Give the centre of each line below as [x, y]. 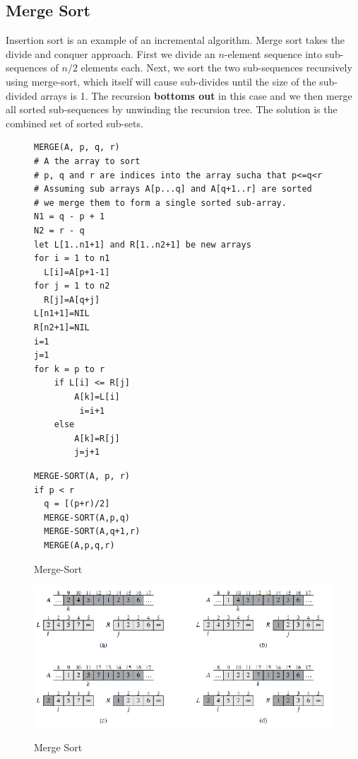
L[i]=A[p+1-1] [77, 272]
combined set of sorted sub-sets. [74, 123]
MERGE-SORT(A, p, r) [82, 476]
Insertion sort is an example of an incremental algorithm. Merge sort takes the [175, 40]
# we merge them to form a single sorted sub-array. [160, 203]
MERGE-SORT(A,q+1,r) [92, 532]
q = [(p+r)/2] [77, 504]
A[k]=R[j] [97, 438]
